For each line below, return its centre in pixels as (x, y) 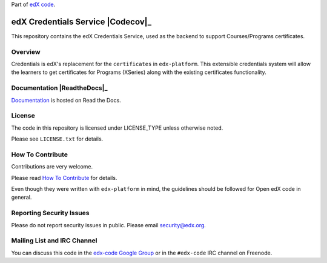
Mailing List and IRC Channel (54, 241)
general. (21, 198)
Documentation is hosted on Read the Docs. (66, 100)
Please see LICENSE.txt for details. (57, 139)
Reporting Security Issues (50, 213)
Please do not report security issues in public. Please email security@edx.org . (108, 225)
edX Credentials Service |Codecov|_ (81, 22)
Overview (26, 52)
